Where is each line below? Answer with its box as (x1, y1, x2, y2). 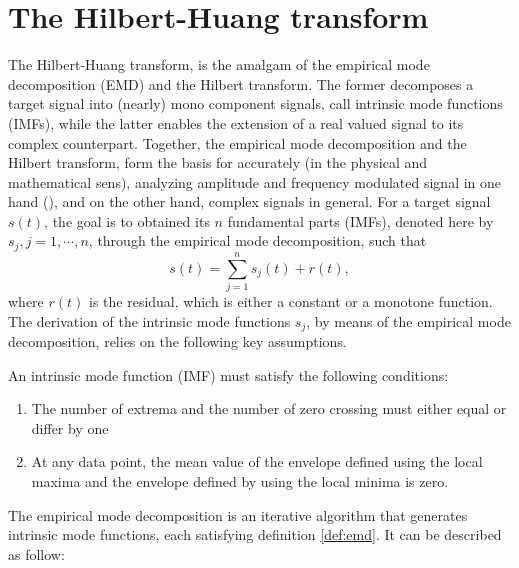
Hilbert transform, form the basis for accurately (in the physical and (8, 152, 428, 173)
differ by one (31, 417, 109, 438)
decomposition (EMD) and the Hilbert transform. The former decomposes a (8, 73, 474, 94)
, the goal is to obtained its (44, 210, 210, 231)
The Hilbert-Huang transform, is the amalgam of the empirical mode (8, 54, 430, 75)
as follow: (8, 543, 65, 564)
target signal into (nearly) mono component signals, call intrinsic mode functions (8, 93, 503, 114)
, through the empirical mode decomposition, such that (88, 230, 427, 251)
